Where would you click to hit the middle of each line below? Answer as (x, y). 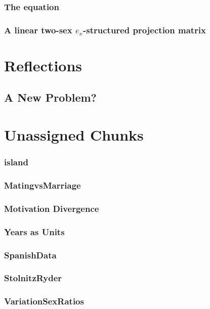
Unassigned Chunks (74, 135)
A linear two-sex (38, 30)
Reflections (43, 65)
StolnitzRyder (33, 278)
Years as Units (34, 231)
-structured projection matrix (145, 30)
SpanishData (30, 255)
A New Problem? (50, 97)
